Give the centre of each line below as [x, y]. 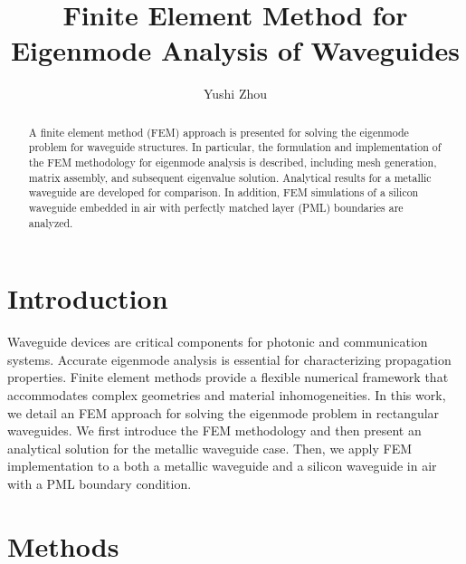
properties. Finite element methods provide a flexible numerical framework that [228, 377]
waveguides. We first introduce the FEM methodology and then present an [214, 430]
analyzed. [51, 222]
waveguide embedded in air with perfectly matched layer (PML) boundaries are [216, 207]
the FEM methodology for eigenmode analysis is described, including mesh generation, [233, 163]
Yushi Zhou [235, 94]
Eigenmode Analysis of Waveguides [235, 50]
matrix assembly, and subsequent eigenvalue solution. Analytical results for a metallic [230, 177]
